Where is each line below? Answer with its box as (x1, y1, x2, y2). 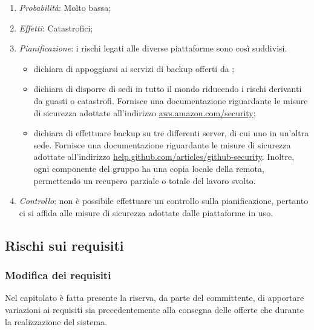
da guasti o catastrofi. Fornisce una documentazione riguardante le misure (33, 94, 308, 107)
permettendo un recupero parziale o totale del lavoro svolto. (33, 174, 256, 186)
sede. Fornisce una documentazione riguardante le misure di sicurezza (33, 138, 291, 151)
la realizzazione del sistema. (5, 315, 107, 328)
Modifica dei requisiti (5, 268, 111, 283)
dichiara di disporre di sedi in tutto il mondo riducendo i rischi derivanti (33, 82, 302, 95)
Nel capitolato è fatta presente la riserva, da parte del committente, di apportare (5, 291, 304, 304)
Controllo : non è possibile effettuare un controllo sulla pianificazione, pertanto (19, 194, 309, 207)
